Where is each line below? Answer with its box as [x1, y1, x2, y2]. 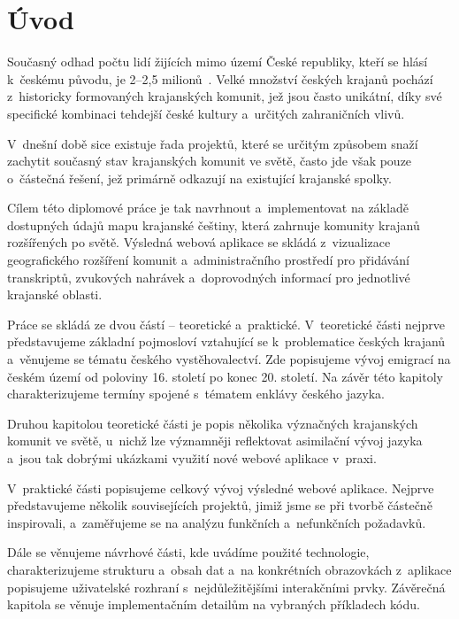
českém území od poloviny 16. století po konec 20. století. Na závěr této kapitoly [7, 367, 443, 385]
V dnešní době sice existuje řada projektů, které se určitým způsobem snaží [7, 134, 418, 152]
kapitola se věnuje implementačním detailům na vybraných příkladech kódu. [7, 595, 420, 614]
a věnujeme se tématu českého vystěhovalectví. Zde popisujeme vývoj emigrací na [7, 350, 451, 368]
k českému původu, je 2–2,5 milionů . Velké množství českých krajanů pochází [7, 69, 433, 88]
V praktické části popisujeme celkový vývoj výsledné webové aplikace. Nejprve [7, 478, 434, 497]
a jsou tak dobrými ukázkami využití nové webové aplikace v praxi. [7, 449, 377, 467]
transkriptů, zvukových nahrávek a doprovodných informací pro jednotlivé [7, 267, 410, 286]
